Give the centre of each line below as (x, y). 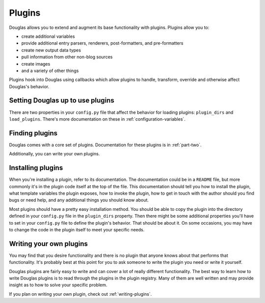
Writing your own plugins (49, 243)
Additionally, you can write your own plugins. (54, 154)
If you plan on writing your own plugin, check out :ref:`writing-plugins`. (80, 294)
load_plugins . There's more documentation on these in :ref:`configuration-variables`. (97, 119)
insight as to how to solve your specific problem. (58, 285)
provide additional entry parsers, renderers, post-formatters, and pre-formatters (102, 43)
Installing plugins (36, 168)
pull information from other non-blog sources (67, 57)
